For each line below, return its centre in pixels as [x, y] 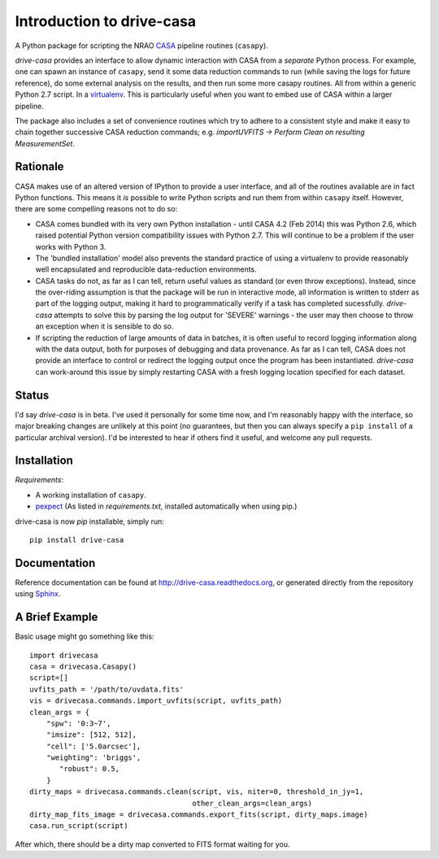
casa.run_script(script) [79, 826]
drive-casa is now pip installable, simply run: [89, 521]
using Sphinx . [38, 594]
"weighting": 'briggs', [93, 758]
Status [32, 395]
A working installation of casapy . [91, 495]
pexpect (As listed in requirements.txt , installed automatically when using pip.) [166, 506]
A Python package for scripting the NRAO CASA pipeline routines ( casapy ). [141, 46]
